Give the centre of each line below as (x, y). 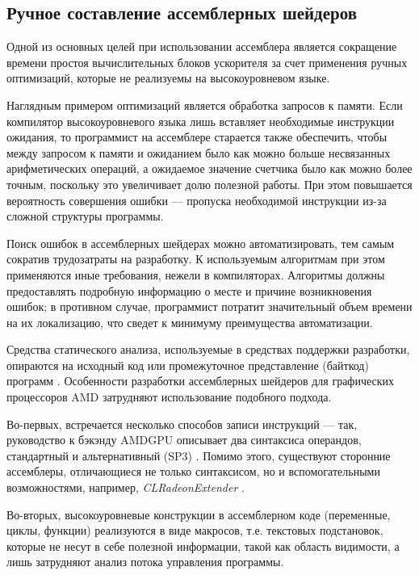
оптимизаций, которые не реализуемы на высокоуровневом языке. (168, 78)
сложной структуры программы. (85, 216)
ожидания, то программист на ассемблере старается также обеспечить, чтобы (197, 137)
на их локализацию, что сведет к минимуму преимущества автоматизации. (190, 322)
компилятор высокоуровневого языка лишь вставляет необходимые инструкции (201, 121)
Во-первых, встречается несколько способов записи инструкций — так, (182, 424)
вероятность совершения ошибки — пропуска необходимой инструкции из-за (197, 200)
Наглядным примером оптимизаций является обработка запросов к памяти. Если (205, 105)
